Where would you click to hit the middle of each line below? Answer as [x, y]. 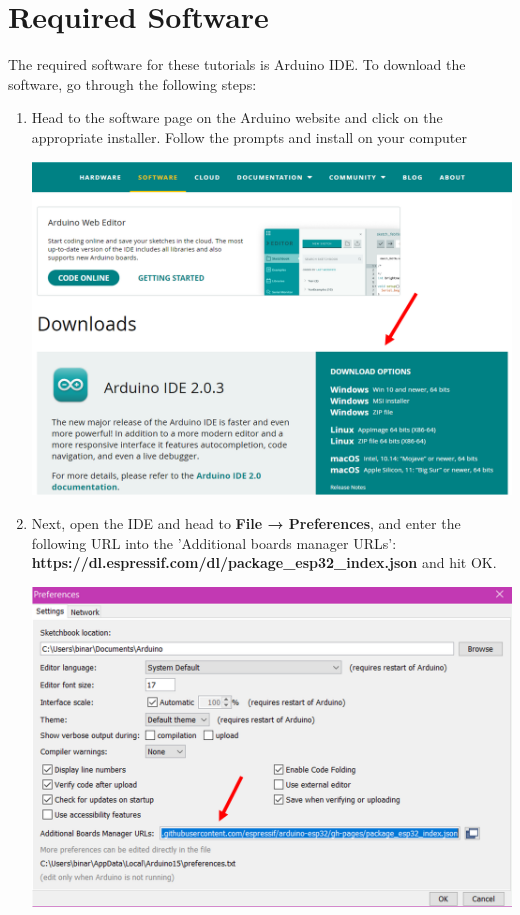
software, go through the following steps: [132, 83]
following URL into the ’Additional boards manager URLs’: [214, 542]
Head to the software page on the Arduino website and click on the [237, 117]
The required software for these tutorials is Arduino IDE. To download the [237, 64]
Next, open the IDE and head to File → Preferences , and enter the [246, 522]
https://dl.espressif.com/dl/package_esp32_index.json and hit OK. [264, 562]
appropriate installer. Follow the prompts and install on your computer [249, 136]
